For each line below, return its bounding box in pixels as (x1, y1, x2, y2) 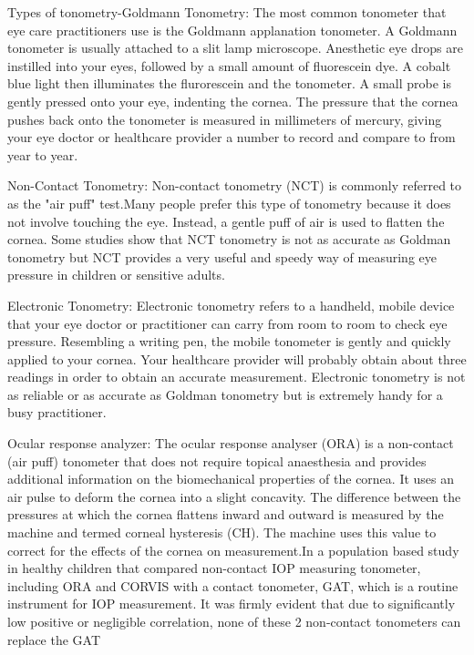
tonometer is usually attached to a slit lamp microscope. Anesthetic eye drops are (7, 38, 463, 57)
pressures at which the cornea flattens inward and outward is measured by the (7, 505, 444, 524)
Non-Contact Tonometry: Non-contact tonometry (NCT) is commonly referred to (7, 176, 462, 195)
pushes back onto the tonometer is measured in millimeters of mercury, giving (7, 109, 442, 128)
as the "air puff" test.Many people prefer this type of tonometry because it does (7, 193, 451, 212)
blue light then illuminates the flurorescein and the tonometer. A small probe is (7, 74, 451, 93)
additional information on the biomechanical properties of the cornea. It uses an (7, 469, 455, 488)
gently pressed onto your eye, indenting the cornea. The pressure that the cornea (7, 91, 459, 110)
